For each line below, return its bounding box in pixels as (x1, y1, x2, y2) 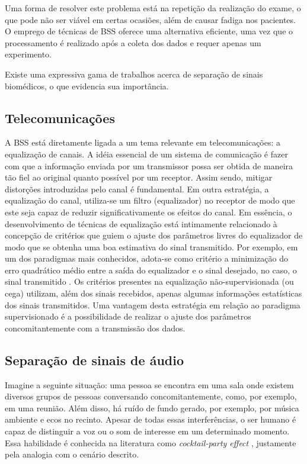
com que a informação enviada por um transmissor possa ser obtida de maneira (5, 159, 293, 172)
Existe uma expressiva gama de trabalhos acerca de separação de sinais (5, 67, 263, 80)
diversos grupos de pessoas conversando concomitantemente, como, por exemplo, (5, 390, 297, 402)
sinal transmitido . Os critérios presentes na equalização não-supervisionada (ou (5, 275, 294, 288)
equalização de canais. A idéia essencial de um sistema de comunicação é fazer (5, 147, 288, 160)
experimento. (5, 48, 52, 60)
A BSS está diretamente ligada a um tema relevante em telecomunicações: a (5, 136, 281, 149)
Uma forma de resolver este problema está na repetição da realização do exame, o (5, 2, 301, 14)
